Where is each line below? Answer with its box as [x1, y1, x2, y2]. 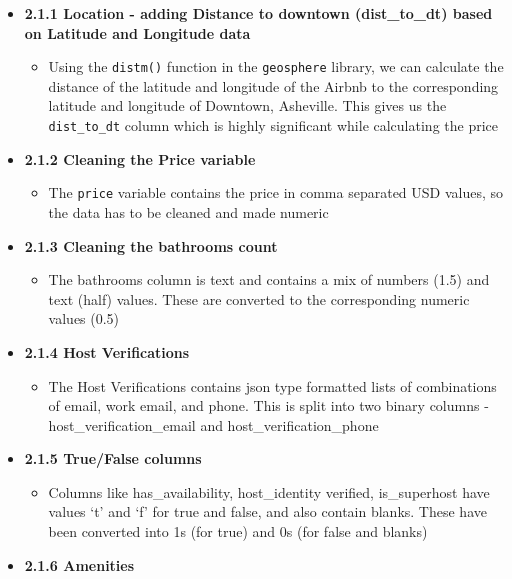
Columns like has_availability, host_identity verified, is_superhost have [48, 481, 490, 502]
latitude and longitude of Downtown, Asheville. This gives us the [48, 95, 447, 116]
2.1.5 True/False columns [24, 448, 202, 469]
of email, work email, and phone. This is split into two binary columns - [48, 395, 489, 416]
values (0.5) [48, 308, 120, 329]
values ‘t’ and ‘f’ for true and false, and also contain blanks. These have [48, 501, 487, 522]
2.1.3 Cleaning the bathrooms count [24, 235, 278, 256]
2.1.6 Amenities [24, 554, 135, 575]
